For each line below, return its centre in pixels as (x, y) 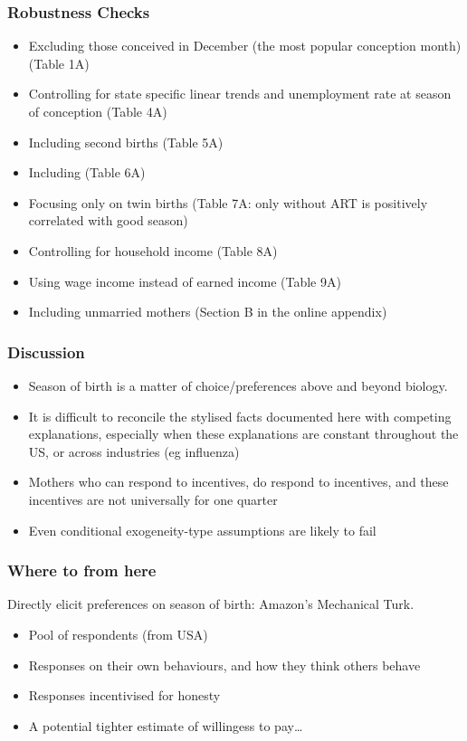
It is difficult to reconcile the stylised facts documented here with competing (240, 416)
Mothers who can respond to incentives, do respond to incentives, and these (238, 482)
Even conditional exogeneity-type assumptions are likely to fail (202, 530)
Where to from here (82, 570)
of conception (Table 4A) (98, 111)
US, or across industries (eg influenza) (134, 451)
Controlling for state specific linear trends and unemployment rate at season (240, 94)
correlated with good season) (108, 220)
